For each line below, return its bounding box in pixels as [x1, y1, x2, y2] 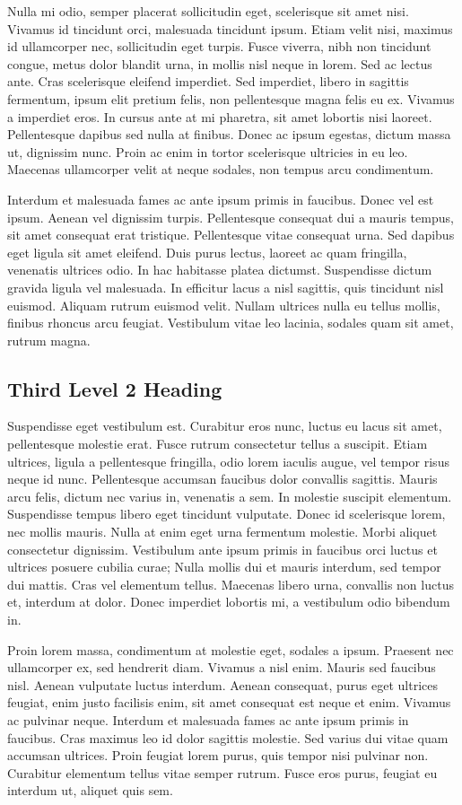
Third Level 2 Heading [7, 374, 222, 402]
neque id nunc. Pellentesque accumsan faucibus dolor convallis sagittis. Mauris [7, 469, 438, 488]
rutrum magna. [7, 330, 91, 349]
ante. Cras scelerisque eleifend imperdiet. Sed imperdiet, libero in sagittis [7, 72, 409, 91]
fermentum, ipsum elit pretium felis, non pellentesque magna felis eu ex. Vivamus [7, 89, 455, 108]
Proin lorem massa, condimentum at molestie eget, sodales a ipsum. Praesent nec [7, 640, 454, 659]
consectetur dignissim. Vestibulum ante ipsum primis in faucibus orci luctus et [7, 539, 438, 558]
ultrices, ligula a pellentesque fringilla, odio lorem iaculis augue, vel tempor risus [7, 451, 449, 470]
